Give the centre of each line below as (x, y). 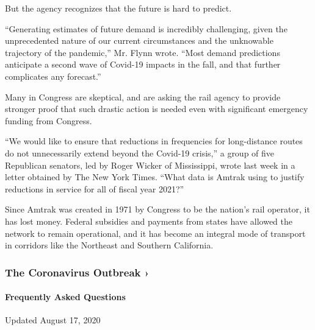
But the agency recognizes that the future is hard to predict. (118, 8)
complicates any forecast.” (53, 76)
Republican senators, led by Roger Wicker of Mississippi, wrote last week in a (150, 165)
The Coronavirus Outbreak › (77, 272)
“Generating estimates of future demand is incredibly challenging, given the (146, 28)
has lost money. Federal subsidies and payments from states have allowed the (149, 221)
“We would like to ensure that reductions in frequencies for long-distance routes (154, 141)
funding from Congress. (49, 120)
